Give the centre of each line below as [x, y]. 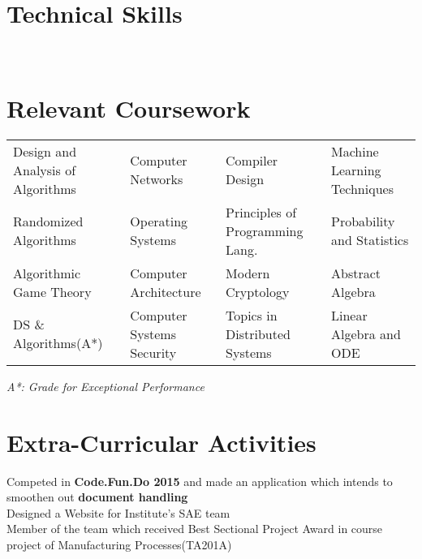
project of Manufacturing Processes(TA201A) [119, 544]
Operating [159, 221]
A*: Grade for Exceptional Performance [105, 386]
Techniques [362, 188]
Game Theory [52, 291]
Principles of [261, 212]
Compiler [252, 161]
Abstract [356, 273]
